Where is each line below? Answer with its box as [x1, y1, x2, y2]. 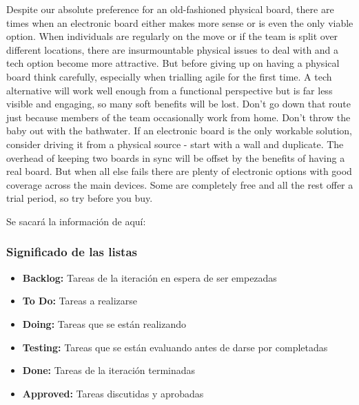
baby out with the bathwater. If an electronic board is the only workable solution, [6, 123, 353, 138]
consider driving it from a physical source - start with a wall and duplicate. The [6, 136, 344, 151]
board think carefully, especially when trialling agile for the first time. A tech [6, 69, 332, 83]
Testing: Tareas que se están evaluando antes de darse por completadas [22, 340, 328, 354]
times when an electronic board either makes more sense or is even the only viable [6, 15, 353, 30]
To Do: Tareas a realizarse [22, 293, 138, 308]
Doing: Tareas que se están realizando [22, 316, 186, 331]
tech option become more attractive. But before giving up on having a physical [6, 56, 340, 70]
